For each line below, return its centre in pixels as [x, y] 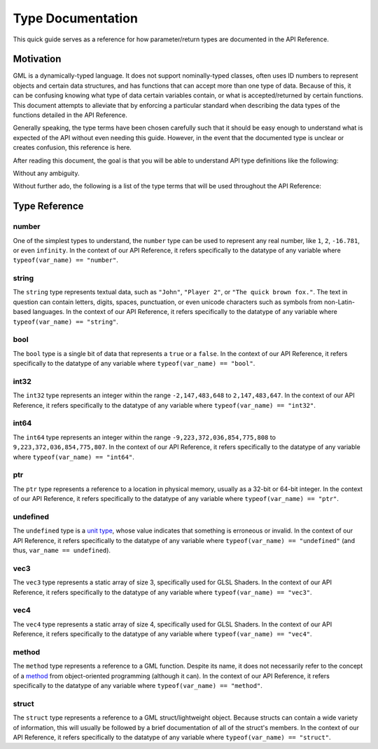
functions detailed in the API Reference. [70, 115]
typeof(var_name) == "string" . [66, 322]
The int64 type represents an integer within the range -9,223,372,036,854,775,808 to [145, 437]
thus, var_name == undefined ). [62, 551]
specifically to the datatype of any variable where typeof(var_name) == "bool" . [134, 364]
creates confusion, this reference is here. [72, 148]
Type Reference [48, 206]
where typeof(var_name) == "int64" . [73, 457]
